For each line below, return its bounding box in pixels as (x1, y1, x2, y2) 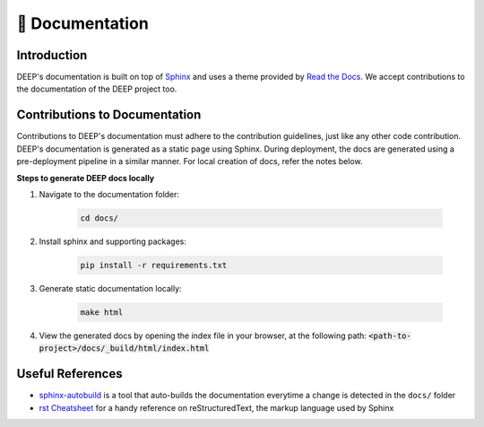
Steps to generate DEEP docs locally (16, 172, 155, 183)
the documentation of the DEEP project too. (16, 83, 177, 94)
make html (80, 307, 124, 318)
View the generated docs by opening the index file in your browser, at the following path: (39, 330, 367, 341)
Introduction (16, 48, 88, 63)
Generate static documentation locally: (39, 283, 183, 293)
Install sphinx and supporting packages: (39, 236, 187, 247)
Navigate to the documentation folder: (39, 188, 179, 199)
